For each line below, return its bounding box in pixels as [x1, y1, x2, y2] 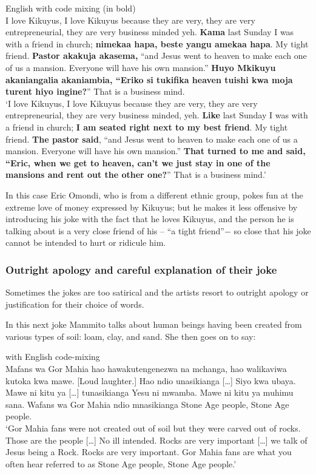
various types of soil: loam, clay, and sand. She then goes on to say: [5, 330, 256, 342]
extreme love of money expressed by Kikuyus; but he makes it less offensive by [5, 200, 298, 213]
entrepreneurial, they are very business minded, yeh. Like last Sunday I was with [5, 109, 308, 121]
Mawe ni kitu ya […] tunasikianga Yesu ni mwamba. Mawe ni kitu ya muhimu [5, 386, 294, 399]
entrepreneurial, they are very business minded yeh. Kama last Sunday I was [5, 25, 294, 38]
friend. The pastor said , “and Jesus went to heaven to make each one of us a [5, 132, 298, 145]
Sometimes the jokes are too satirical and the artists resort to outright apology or [5, 286, 309, 299]
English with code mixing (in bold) [5, 2, 136, 14]
